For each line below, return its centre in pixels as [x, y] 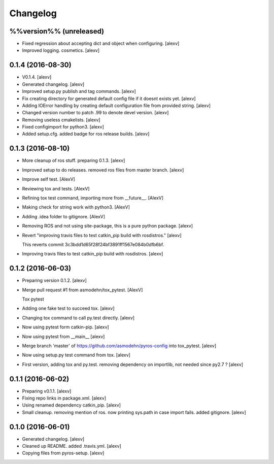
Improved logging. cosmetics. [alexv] [61, 50]
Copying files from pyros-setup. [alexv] [63, 453]
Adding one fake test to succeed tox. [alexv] [68, 308]
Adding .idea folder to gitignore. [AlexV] [64, 216]
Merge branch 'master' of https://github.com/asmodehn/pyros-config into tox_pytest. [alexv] [119, 346]
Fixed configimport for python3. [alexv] [63, 127]
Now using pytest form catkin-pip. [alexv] [65, 327]
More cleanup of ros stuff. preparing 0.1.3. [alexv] [74, 160]
